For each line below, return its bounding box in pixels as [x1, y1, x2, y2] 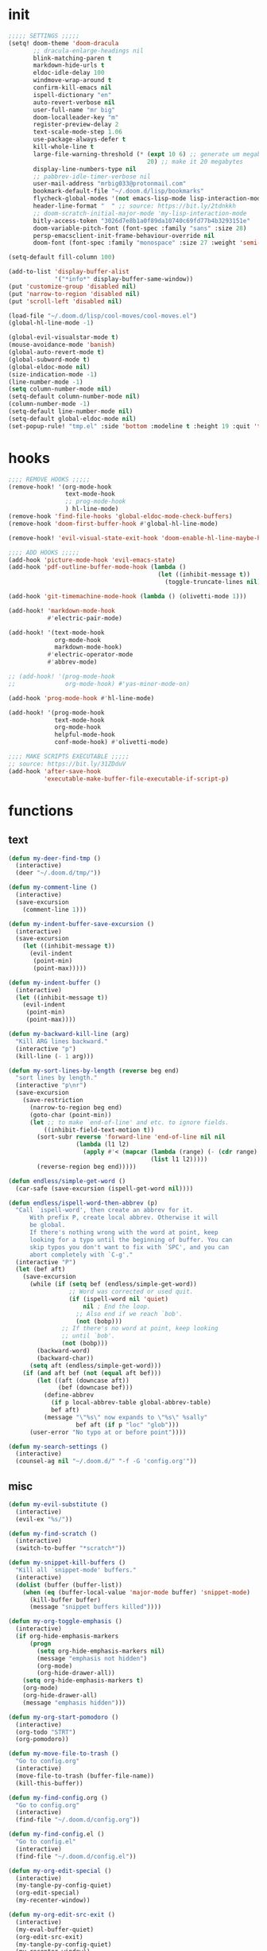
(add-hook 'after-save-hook [8, 767, 102, 775]
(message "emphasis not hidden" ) [37, 1654, 148, 1662]
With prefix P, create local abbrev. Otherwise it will [29, 1213, 219, 1222]
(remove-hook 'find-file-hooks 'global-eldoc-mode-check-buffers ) [8, 512, 233, 520]
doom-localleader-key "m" [33, 113, 119, 121]
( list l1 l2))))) [150, 1155, 208, 1163]
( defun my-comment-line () [8, 883, 98, 892]
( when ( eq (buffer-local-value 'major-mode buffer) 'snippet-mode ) [22, 1588, 250, 1596]
